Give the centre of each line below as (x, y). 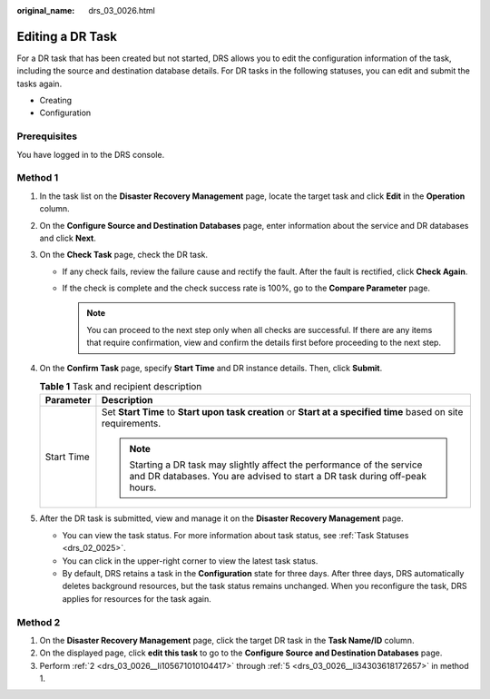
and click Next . (68, 238)
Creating (56, 101)
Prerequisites (47, 136)
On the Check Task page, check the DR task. (124, 255)
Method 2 (39, 622)
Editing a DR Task (67, 36)
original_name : (46, 10)
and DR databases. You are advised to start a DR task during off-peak (278, 477)
